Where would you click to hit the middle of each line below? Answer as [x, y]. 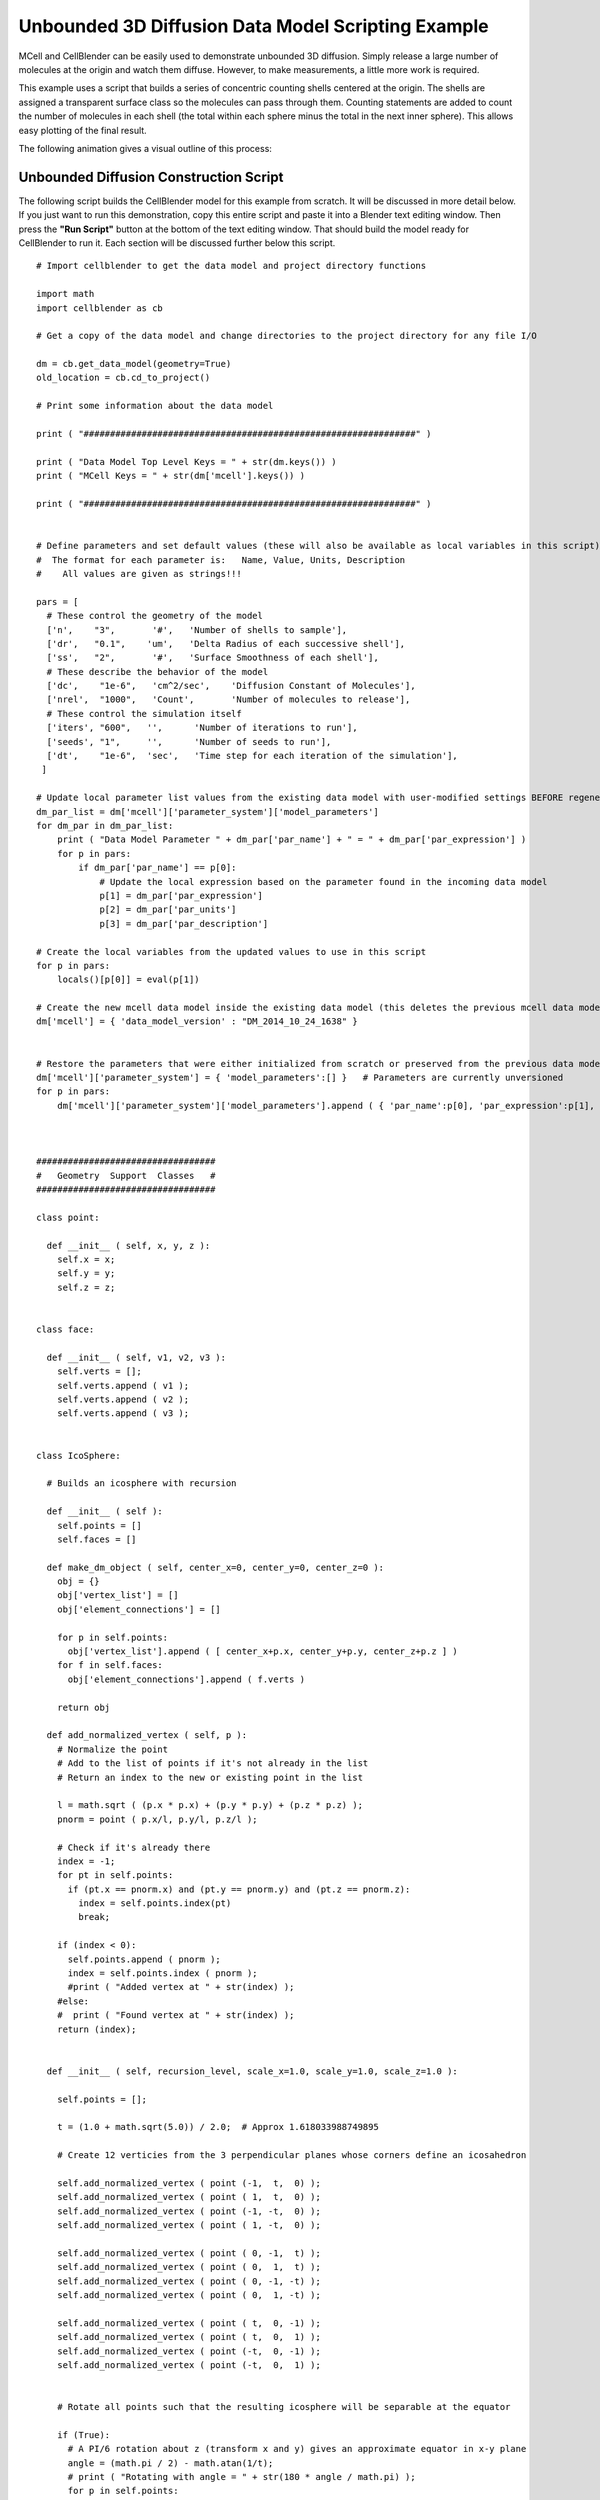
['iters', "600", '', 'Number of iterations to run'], [202, 728]
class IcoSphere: [78, 1455]
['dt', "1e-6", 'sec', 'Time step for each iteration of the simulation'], [252, 756]
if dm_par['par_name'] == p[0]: [157, 868]
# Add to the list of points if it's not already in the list [212, 1763]
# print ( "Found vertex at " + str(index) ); [175, 2015]
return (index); [96, 2029]
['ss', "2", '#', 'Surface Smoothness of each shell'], [212, 658]
